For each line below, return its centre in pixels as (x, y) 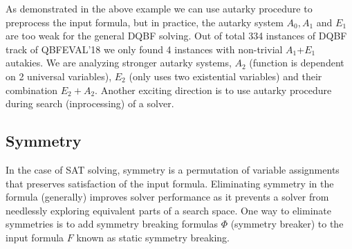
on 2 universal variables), (59, 76)
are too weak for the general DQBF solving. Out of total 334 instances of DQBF (176, 36)
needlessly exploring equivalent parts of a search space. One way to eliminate (169, 210)
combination (32, 90)
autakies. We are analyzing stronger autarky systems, (119, 63)
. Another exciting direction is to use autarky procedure (213, 90)
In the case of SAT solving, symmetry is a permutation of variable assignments (173, 169)
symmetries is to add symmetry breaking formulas (112, 224)
